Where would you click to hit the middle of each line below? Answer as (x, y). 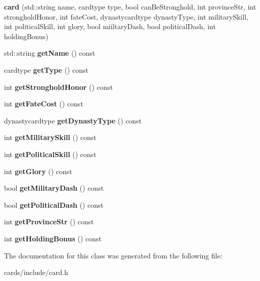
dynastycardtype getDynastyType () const (73, 120)
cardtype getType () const (46, 69)
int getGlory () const (38, 171)
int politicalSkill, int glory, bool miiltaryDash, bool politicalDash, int (110, 26)
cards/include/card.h (36, 272)
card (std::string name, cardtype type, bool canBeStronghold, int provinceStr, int (130, 7)
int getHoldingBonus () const (53, 238)
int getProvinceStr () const (49, 222)
